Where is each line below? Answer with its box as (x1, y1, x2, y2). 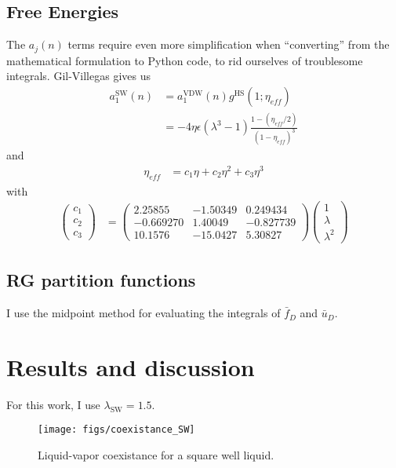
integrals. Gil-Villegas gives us (6, 68, 151, 84)
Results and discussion (6, 350, 255, 382)
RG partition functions (6, 268, 196, 292)
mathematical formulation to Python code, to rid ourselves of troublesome (6, 52, 363, 68)
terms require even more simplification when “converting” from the (67, 36, 390, 53)
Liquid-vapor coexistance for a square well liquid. (38, 447, 274, 463)
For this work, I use (6, 396, 100, 412)
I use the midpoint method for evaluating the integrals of (6, 305, 281, 321)
